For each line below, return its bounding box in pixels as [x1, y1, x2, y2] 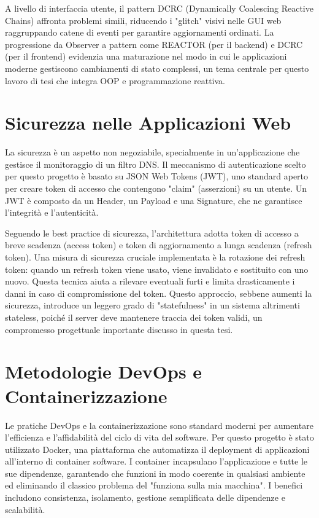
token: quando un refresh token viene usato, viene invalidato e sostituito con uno [5, 262, 309, 275]
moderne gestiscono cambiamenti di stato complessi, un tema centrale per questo [5, 61, 309, 74]
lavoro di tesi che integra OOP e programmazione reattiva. [5, 74, 226, 87]
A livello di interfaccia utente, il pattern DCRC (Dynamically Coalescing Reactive [5, 2, 313, 14]
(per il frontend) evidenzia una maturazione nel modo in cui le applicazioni [5, 50, 287, 63]
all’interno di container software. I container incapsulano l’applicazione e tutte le [5, 455, 308, 468]
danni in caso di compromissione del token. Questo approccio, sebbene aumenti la [5, 286, 312, 299]
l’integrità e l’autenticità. [5, 206, 99, 219]
